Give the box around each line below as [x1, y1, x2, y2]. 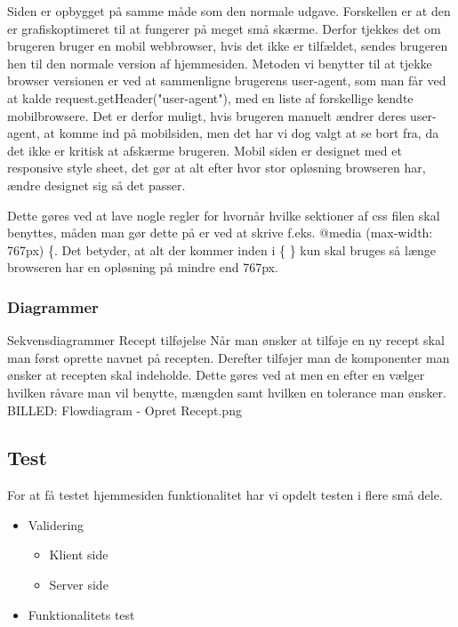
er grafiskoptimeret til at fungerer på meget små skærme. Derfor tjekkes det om [7, 19, 441, 37]
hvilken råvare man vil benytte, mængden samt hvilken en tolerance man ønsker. [7, 382, 446, 401]
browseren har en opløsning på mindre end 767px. [7, 258, 278, 277]
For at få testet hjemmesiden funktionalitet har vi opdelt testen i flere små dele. [7, 486, 443, 504]
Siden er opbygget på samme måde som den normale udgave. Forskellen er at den [7, 2, 451, 20]
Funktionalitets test [28, 605, 135, 623]
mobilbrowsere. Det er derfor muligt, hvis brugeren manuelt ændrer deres [7, 106, 406, 125]
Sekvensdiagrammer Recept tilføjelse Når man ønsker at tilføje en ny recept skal [7, 331, 445, 350]
